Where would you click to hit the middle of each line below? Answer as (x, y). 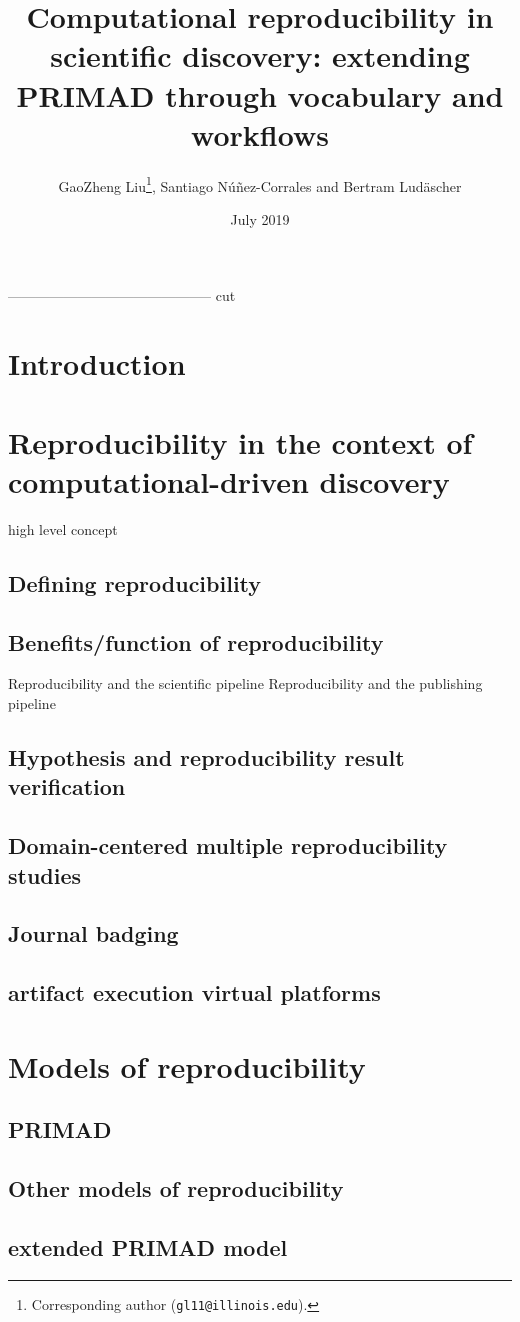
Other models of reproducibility (176, 1188)
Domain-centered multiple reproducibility (228, 845)
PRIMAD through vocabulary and (260, 94)
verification (67, 786)
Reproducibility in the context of (240, 441)
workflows (260, 133)
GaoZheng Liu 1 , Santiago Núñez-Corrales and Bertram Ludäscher (260, 184)
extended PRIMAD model (148, 1246)
